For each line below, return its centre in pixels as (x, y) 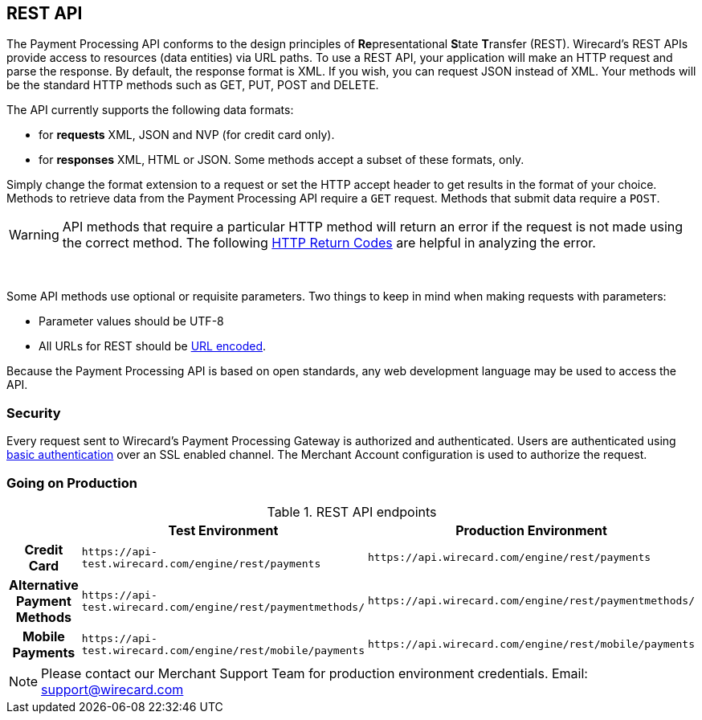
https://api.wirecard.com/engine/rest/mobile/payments (531, 644)
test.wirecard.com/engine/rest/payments (201, 563)
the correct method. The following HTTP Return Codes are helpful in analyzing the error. (329, 243)
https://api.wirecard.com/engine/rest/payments (510, 558)
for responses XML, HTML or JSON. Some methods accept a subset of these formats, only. (282, 160)
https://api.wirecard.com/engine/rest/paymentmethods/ (531, 601)
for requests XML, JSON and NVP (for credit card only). (187, 135)
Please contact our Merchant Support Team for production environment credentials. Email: (314, 673)
